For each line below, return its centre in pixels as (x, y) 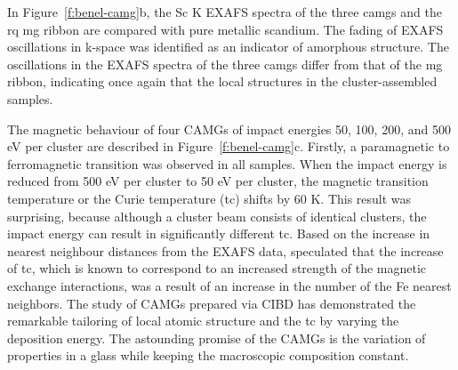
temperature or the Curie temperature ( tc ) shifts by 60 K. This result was (209, 198)
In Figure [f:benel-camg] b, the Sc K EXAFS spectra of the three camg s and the (225, 12)
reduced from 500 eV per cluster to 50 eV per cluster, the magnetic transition (218, 181)
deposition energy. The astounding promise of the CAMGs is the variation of (217, 338)
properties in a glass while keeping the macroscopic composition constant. (208, 355)
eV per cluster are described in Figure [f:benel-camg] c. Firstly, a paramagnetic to (229, 146)
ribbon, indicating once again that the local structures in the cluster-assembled (222, 81)
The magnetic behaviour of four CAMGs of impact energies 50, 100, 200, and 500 (229, 129)
